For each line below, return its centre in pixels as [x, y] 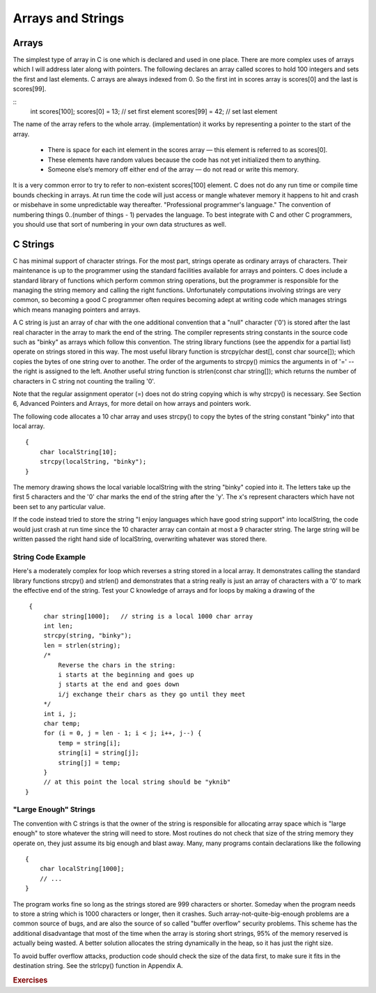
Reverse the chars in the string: [117, 665]
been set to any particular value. [59, 506]
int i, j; [60, 714]
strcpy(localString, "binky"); [93, 462]
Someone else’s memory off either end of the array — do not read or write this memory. [173, 169]
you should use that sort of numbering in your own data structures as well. [119, 224]
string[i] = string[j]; [99, 753]
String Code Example [49, 556]
